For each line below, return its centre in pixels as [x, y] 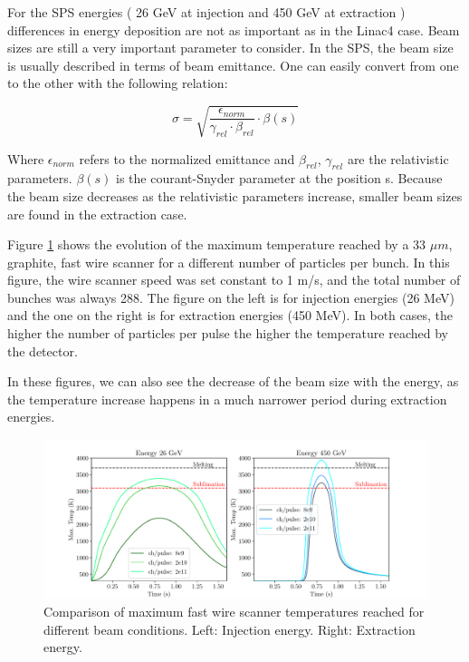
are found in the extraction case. [97, 214]
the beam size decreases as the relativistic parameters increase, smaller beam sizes [235, 195]
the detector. [43, 350]
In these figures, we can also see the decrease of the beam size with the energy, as [233, 381]
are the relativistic [398, 158]
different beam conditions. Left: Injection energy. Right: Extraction [230, 629]
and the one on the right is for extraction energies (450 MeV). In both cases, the [230, 315]
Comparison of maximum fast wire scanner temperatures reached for [234, 612]
